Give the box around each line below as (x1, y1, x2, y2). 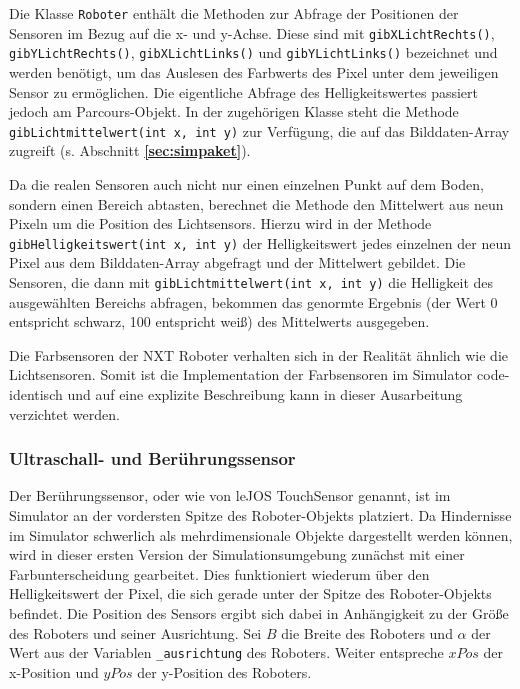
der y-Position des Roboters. (137, 661, 312, 682)
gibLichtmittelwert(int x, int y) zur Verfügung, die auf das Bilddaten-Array (9, 120, 510, 141)
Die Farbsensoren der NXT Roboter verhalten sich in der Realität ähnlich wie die (9, 344, 509, 365)
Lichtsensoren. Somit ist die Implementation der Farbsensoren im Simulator (9, 364, 473, 385)
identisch (9, 384, 63, 405)
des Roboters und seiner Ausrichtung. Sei (9, 622, 262, 643)
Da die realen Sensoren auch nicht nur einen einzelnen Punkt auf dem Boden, (9, 174, 484, 194)
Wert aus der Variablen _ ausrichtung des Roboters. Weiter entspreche (9, 642, 444, 663)
